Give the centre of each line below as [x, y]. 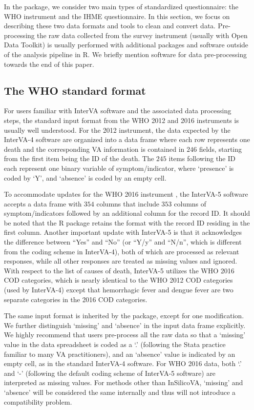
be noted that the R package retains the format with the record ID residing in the [127, 222]
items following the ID [202, 158]
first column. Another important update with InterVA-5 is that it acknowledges [123, 232]
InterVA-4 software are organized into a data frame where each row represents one [127, 139]
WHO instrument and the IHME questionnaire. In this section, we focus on [117, 16]
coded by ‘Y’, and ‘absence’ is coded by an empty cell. [85, 177]
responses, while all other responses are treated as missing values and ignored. [121, 261]
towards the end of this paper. [49, 64]
